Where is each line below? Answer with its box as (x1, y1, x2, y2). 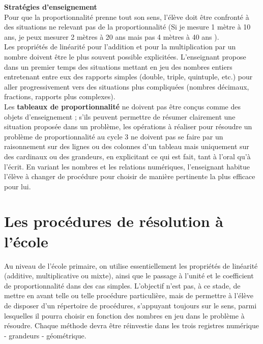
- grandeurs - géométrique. (4, 330, 86, 340)
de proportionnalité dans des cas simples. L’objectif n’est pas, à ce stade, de (4, 280, 241, 291)
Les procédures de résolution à (4, 211, 223, 232)
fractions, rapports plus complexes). (4, 91, 115, 102)
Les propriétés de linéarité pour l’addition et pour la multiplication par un (4, 41, 236, 52)
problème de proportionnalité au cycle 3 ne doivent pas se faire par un (4, 131, 223, 141)
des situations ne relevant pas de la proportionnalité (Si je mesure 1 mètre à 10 (4, 21, 251, 32)
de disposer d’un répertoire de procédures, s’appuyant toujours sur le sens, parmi (4, 300, 257, 310)
